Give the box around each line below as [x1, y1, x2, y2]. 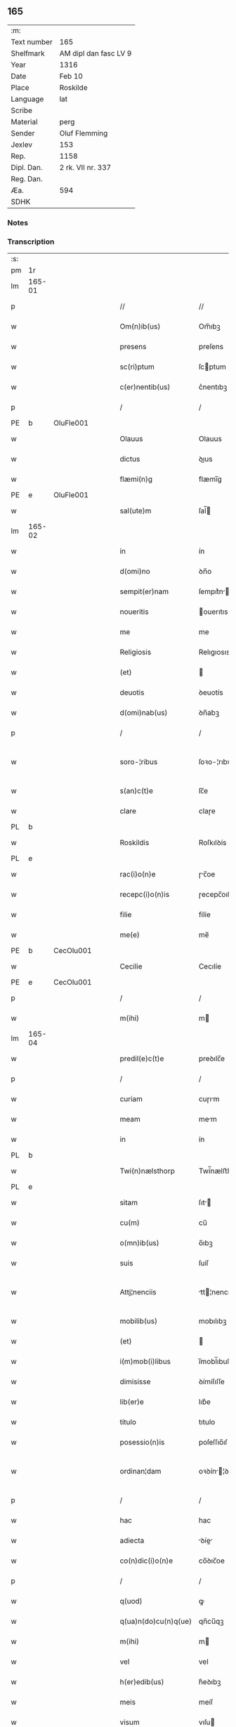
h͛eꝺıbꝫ [198, 1677, 221, 1687]
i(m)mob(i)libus [119, 1357, 171, 1367]
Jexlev [11, 140, 33, 150]
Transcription [7, 237, 55, 247]
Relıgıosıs [198, 648, 230, 657]
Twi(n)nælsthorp [119, 1166, 176, 1176]
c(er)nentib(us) [119, 382, 171, 392]
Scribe [11, 105, 33, 115]
